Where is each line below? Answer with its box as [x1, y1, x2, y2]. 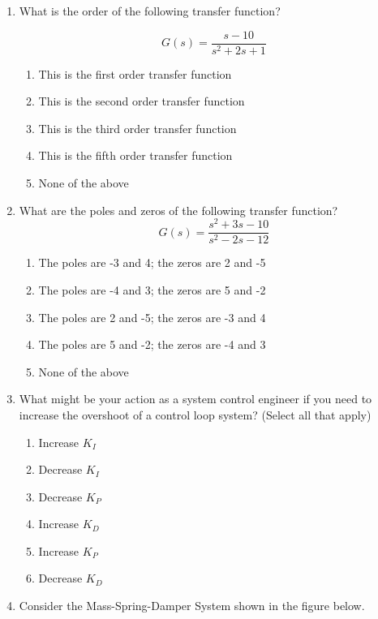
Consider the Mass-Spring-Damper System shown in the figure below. [19, 597, 365, 614]
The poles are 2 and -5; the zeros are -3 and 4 [38, 308, 266, 325]
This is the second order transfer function [38, 92, 245, 110]
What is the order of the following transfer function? [19, 2, 281, 19]
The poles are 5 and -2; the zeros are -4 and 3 [38, 336, 266, 353]
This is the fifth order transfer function [38, 147, 233, 164]
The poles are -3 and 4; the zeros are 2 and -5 [38, 254, 266, 271]
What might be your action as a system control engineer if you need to [19, 390, 372, 407]
